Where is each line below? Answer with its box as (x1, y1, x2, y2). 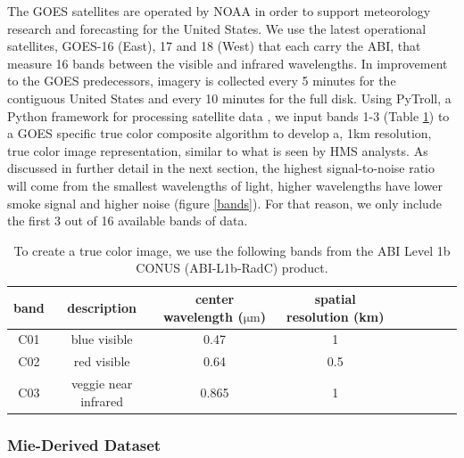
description (67, 298, 137, 316)
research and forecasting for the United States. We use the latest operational (7, 19, 427, 37)
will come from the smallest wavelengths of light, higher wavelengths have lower (7, 176, 443, 194)
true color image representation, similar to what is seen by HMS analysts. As (7, 141, 428, 159)
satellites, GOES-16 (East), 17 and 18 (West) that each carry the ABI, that (7, 37, 421, 55)
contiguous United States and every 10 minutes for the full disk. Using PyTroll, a (7, 88, 452, 107)
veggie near (70, 374, 133, 393)
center (195, 289, 235, 307)
